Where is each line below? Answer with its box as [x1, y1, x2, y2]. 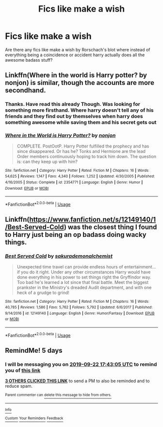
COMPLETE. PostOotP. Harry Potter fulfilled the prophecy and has [16, 143, 149, 149]
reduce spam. [5, 383, 33, 389]
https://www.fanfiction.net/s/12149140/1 [29, 215, 156, 224]
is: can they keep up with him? [16, 159, 78, 164]
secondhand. [5, 86, 46, 95]
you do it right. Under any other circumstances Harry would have [21, 269, 151, 275]
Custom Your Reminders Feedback [5, 416, 64, 421]
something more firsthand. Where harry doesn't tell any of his [5, 107, 154, 114]
